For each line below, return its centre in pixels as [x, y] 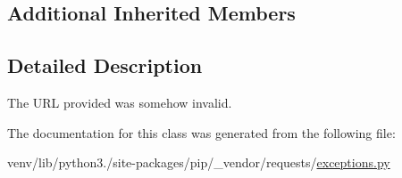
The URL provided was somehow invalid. [120, 102]
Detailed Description [105, 65]
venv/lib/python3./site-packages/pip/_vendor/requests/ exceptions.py [199, 162]
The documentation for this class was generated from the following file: [201, 132]
